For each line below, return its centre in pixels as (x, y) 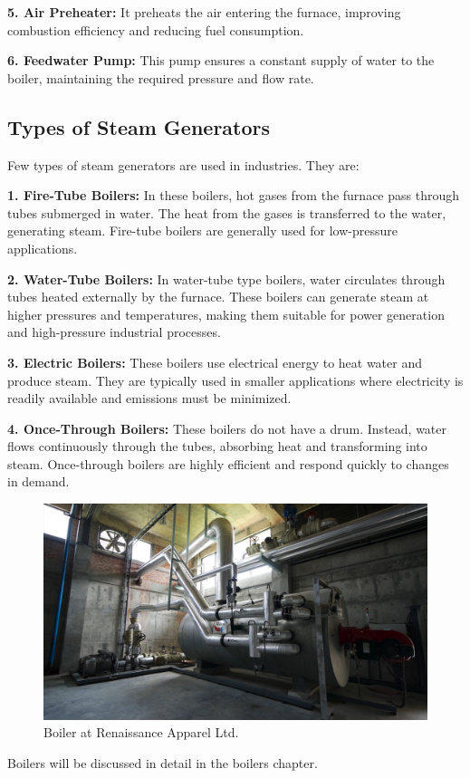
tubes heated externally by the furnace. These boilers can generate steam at (218, 297)
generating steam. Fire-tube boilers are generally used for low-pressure (202, 231)
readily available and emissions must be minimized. (149, 398)
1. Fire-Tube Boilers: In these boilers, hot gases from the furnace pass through (234, 195)
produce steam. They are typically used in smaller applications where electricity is (235, 380)
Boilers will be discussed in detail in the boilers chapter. (163, 762)
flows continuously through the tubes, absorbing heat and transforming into (217, 446)
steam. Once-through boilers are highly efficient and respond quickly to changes (228, 463)
